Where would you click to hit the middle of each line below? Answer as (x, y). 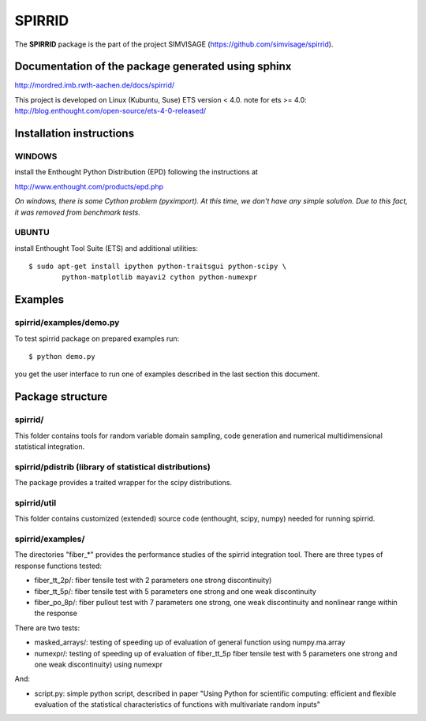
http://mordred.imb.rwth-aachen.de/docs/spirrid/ (95, 85)
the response (56, 613)
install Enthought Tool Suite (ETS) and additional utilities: (106, 248)
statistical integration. (50, 446)
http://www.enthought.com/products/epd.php (89, 186)
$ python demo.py (62, 357)
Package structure (61, 397)
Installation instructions (74, 134)
